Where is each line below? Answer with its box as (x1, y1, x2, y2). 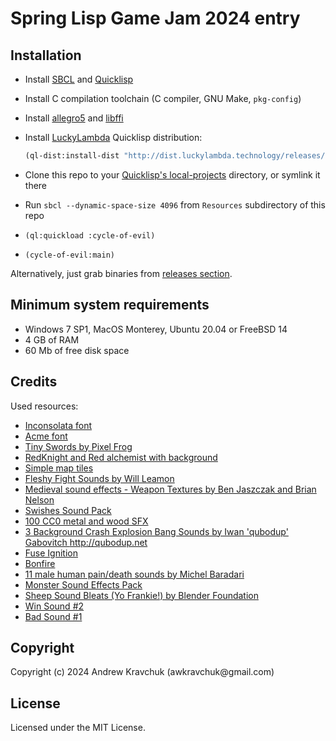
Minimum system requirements (10, 297, 210, 314)
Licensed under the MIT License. (10, 722, 146, 734)
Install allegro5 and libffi (24, 112, 124, 124)
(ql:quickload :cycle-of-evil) (24, 230, 156, 241)
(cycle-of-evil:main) (24, 250, 115, 260)
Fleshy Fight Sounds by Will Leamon (24, 472, 175, 484)
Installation (10, 47, 82, 64)
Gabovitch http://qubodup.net (24, 536, 148, 548)
